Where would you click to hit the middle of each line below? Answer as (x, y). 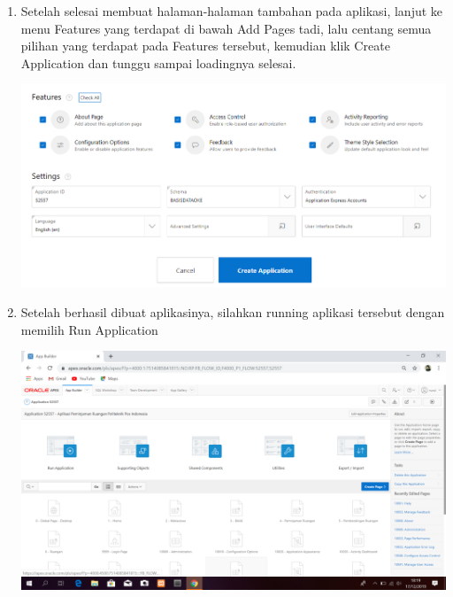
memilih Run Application (89, 329)
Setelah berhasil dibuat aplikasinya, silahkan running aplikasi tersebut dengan (233, 312)
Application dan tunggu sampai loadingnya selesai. (158, 62)
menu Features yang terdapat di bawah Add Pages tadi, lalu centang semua (226, 28)
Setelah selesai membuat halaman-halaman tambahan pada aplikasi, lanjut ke (232, 11)
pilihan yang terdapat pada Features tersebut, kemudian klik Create (205, 46)
